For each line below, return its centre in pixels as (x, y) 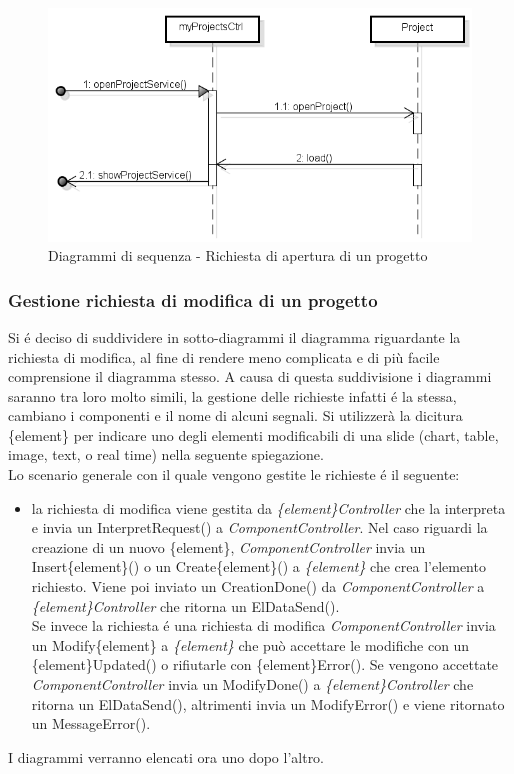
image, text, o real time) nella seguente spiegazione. (166, 454)
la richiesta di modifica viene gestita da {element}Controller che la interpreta (268, 507)
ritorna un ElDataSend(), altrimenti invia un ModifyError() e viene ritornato (268, 703)
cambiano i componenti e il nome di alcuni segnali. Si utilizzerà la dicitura (235, 415)
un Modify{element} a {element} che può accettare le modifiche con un (250, 644)
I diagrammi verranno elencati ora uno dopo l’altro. (166, 756)
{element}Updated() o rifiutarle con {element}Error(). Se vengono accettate (265, 664)
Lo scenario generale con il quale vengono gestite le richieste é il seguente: (234, 474)
